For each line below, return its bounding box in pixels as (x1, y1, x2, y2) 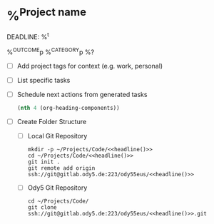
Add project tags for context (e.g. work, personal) (16, 61, 163, 70)
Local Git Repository (27, 131, 88, 140)
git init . (27, 158, 61, 166)
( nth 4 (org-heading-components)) (16, 104, 120, 111)
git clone (27, 203, 58, 211)
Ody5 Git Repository (27, 183, 88, 192)
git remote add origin (27, 164, 96, 172)
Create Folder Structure (16, 117, 87, 126)
